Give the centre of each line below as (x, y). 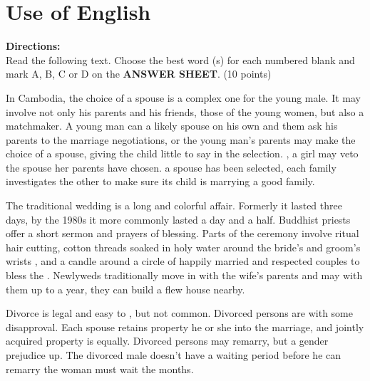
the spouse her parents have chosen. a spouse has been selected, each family (171, 167)
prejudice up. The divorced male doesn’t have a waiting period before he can (174, 355)
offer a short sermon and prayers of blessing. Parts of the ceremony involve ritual (183, 233)
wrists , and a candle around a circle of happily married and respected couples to (183, 261)
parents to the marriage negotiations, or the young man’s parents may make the (181, 139)
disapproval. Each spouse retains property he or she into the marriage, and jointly (185, 327)
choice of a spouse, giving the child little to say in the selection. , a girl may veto (182, 153)
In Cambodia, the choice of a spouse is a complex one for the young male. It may (183, 97)
